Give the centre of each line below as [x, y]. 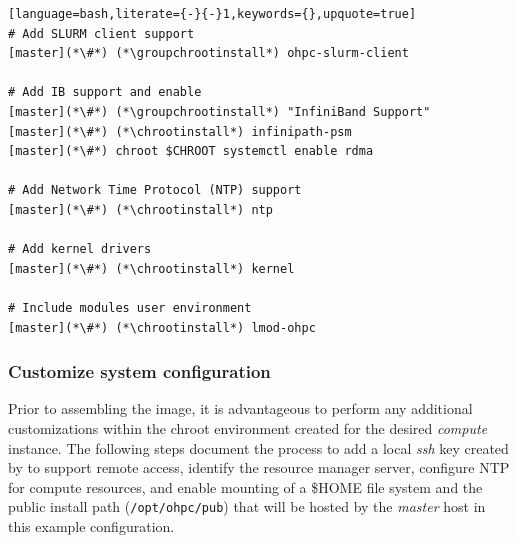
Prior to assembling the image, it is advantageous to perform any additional [240, 408]
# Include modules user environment [130, 307]
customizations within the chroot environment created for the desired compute [248, 427]
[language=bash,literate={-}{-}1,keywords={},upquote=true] [212, 14]
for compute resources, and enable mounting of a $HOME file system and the [245, 486]
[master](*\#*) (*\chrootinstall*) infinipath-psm [180, 131]
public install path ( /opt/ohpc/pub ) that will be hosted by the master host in [247, 506]
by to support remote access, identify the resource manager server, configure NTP [259, 467]
